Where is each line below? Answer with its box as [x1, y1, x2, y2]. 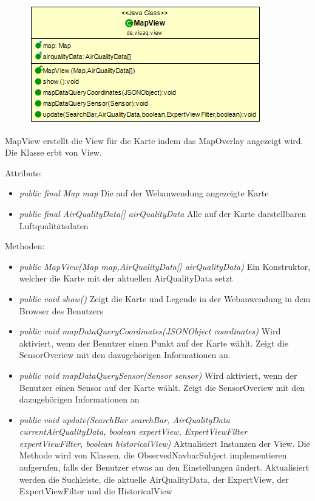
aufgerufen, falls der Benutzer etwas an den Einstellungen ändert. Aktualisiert [19, 461, 310, 474]
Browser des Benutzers [19, 304, 104, 317]
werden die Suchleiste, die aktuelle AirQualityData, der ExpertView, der [19, 472, 289, 485]
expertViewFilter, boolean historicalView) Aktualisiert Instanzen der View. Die [19, 437, 310, 449]
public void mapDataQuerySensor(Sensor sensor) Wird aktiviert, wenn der [19, 368, 297, 381]
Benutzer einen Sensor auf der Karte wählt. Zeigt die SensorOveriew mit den [19, 381, 305, 393]
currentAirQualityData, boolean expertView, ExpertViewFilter [19, 425, 248, 438]
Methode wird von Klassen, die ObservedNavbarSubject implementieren [19, 449, 287, 461]
